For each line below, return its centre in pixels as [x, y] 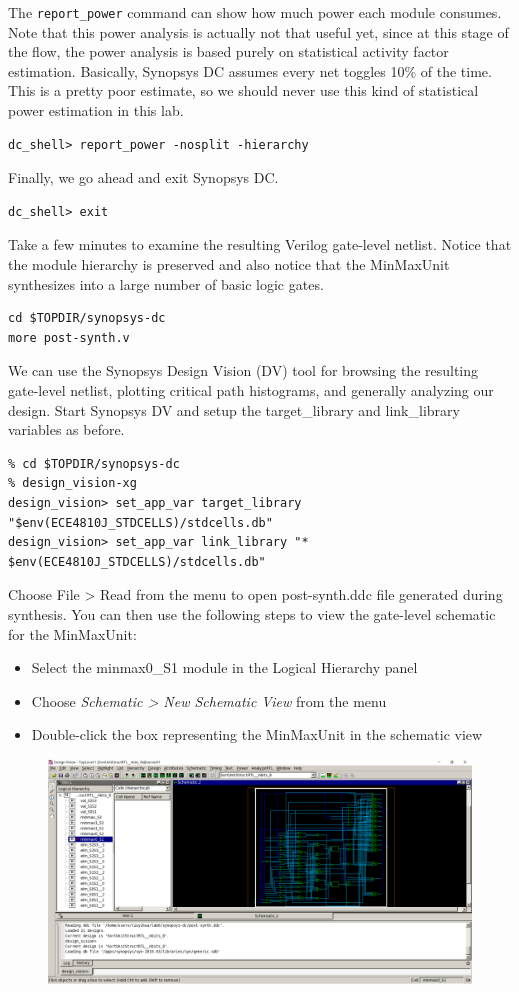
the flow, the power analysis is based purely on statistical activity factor [228, 51]
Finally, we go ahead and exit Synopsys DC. [143, 177]
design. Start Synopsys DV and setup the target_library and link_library [234, 409]
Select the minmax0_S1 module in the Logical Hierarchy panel [224, 667]
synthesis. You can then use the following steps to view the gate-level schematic [252, 613]
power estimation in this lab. [96, 110]
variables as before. [66, 429]
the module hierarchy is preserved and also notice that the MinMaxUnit [229, 264]
